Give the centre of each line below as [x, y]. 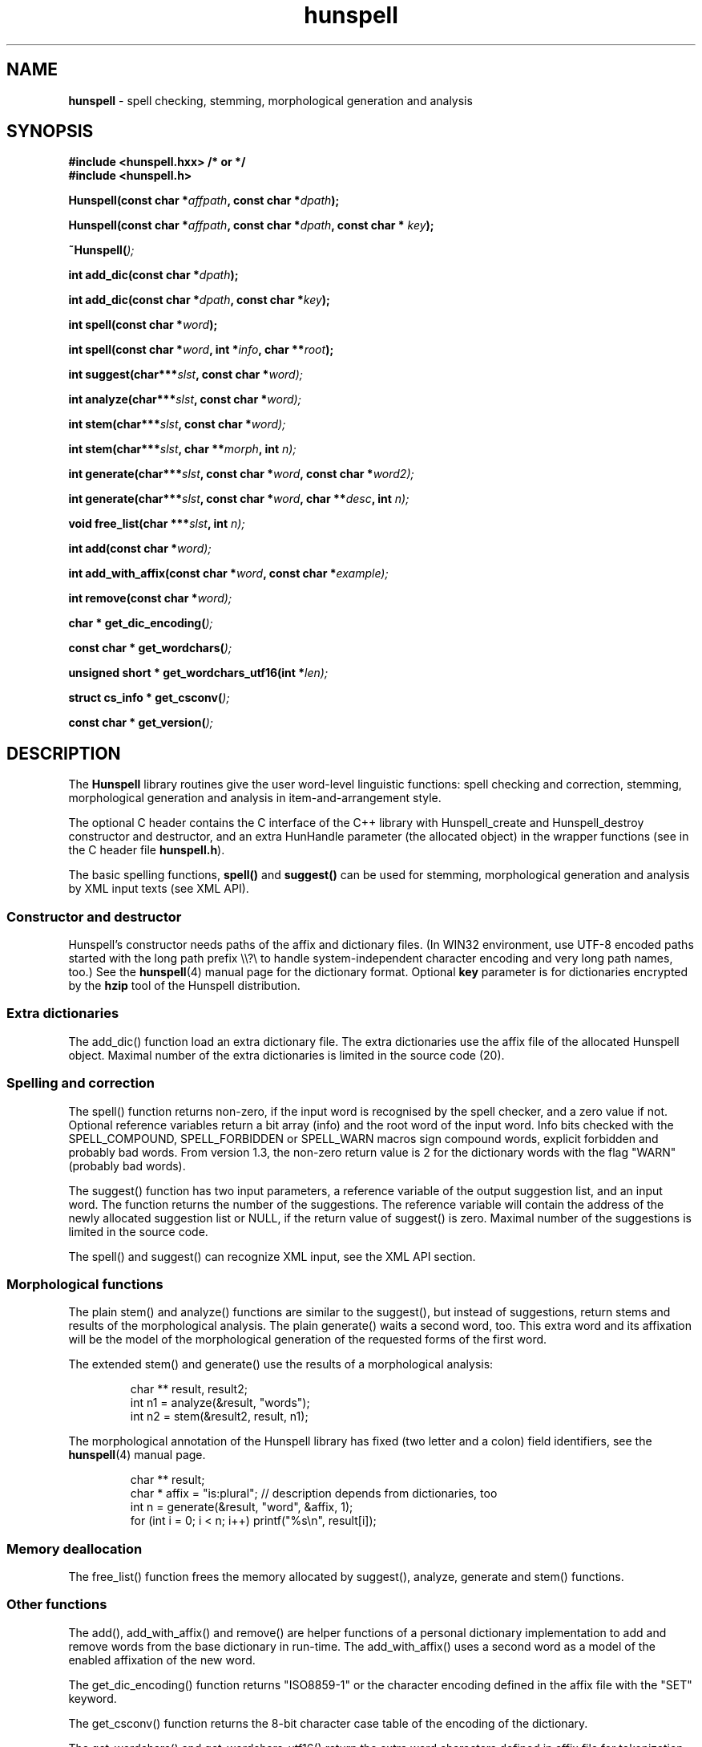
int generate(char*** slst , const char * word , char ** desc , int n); [239, 499]
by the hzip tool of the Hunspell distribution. [184, 986]
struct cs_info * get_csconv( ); [149, 698]
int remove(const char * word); [150, 598]
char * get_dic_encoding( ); [141, 623]
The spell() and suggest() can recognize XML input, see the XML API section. [272, 1256]
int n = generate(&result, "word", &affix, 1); [242, 1507]
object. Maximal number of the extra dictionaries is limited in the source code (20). [286, 1055]
